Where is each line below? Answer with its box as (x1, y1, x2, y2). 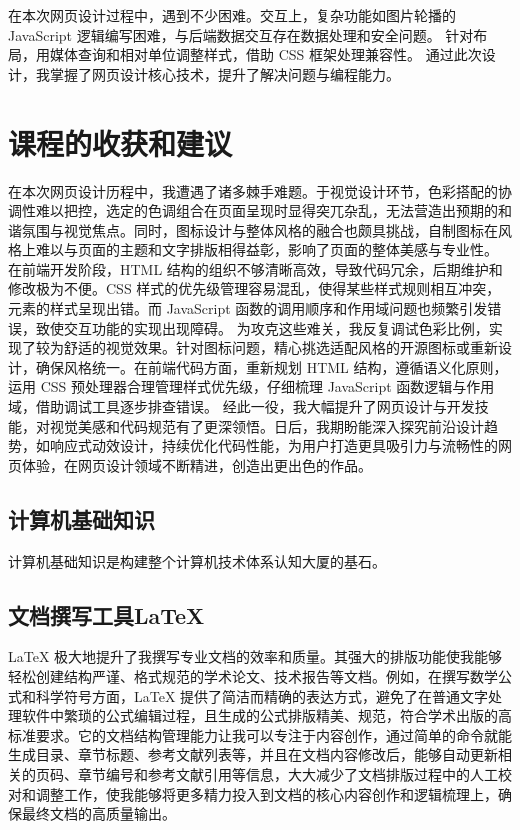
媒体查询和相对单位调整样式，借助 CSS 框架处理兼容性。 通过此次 (49, 44, 482, 65)
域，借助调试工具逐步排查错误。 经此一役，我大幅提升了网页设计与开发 (8, 396, 475, 417)
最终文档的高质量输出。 (21, 803, 176, 824)
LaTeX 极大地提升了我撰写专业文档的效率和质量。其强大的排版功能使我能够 (8, 646, 503, 667)
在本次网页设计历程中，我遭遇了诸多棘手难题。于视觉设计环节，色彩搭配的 (8, 180, 498, 201)
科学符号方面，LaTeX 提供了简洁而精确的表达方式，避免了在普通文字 (35, 685, 489, 706)
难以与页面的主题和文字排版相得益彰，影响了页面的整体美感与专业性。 (35, 239, 498, 260)
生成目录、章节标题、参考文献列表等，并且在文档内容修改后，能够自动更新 (8, 744, 498, 765)
